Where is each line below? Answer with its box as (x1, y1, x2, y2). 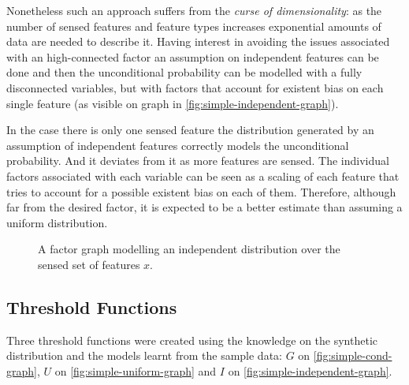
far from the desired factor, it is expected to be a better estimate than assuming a (6, 199, 403, 215)
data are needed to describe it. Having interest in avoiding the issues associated (6, 33, 390, 50)
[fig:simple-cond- (313, 347, 392, 364)
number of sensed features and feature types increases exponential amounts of (6, 17, 381, 34)
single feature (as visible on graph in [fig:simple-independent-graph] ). (6, 95, 339, 111)
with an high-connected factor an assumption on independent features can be (6, 48, 379, 65)
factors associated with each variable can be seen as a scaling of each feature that (6, 167, 400, 184)
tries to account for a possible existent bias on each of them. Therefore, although (6, 183, 396, 200)
